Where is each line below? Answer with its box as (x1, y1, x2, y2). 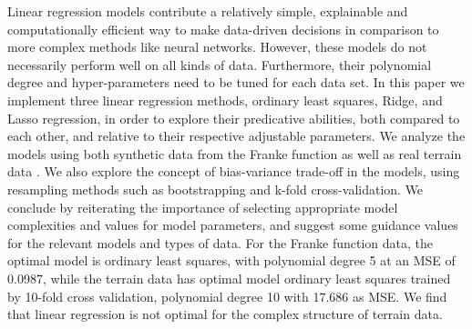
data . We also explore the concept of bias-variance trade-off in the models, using (7, 162, 460, 181)
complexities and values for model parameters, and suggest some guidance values (7, 215, 458, 234)
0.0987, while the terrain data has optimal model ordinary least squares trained (7, 268, 451, 287)
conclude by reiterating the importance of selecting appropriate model (7, 197, 398, 216)
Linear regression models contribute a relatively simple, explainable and (7, 2, 408, 20)
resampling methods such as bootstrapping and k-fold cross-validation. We (7, 179, 424, 198)
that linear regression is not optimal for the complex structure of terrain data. (7, 304, 443, 324)
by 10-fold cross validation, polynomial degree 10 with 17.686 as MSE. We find (7, 286, 447, 305)
